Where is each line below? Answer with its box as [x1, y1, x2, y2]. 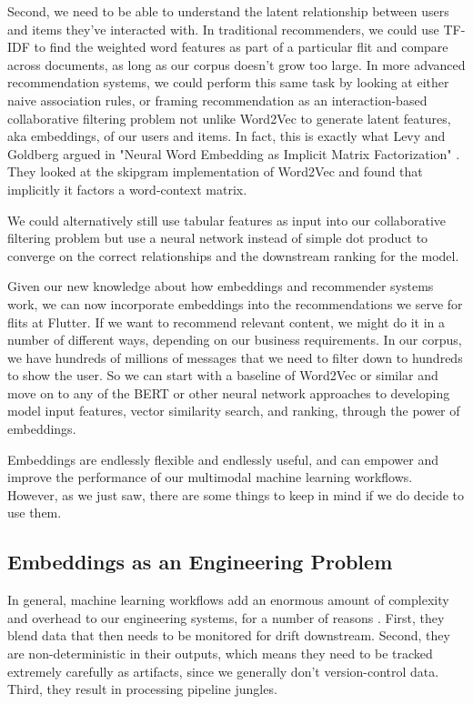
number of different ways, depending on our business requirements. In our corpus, [7, 330, 462, 349]
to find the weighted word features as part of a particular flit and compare [34, 37, 448, 56]
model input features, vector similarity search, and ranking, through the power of [7, 401, 460, 420]
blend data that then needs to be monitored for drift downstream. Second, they [7, 626, 450, 645]
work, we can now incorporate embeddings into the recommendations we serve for [7, 294, 463, 313]
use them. [7, 503, 62, 522]
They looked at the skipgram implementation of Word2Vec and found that [7, 162, 423, 181]
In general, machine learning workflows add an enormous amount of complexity [7, 590, 449, 609]
